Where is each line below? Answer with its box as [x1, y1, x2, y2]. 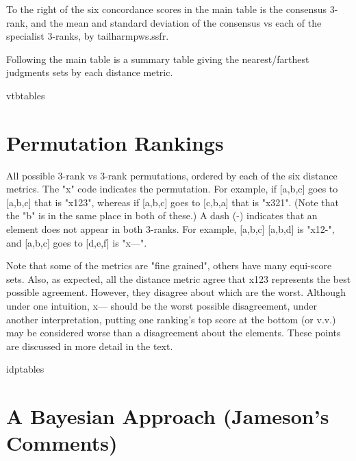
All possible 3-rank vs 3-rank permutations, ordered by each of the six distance [6, 168, 338, 182]
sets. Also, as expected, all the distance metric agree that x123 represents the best [6, 271, 351, 286]
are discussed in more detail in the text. [6, 338, 173, 353]
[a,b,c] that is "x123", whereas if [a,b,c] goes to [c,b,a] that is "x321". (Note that [6, 195, 340, 209]
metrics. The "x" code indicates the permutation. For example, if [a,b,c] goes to [6, 182, 338, 196]
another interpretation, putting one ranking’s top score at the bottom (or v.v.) [6, 312, 336, 326]
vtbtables [6, 88, 45, 102]
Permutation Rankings [6, 128, 224, 156]
